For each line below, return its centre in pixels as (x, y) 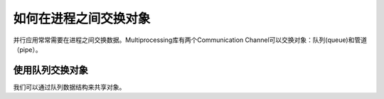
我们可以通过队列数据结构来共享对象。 (69, 87)
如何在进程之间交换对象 (82, 19)
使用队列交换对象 (50, 70)
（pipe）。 (27, 49)
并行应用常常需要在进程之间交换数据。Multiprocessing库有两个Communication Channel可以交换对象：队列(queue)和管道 (190, 40)
